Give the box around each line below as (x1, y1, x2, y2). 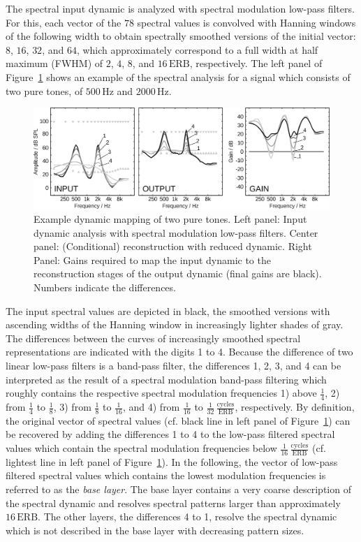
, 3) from (53, 400, 91, 414)
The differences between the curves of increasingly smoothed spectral (6, 330, 301, 345)
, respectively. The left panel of (189, 56, 323, 71)
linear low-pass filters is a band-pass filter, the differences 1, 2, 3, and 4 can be (6, 358, 341, 373)
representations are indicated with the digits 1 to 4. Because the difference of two (6, 344, 353, 359)
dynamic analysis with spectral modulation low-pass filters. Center (34, 225, 318, 240)
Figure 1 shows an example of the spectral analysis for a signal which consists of (6, 69, 351, 84)
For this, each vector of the (6, 15, 121, 29)
